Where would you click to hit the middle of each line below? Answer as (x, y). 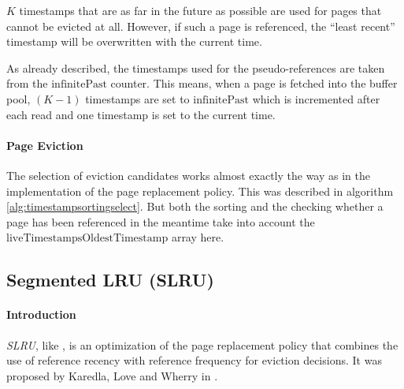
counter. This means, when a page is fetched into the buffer (254, 83)
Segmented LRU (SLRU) (110, 280)
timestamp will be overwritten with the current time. (134, 41)
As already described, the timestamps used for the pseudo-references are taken (196, 67)
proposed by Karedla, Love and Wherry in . (112, 375)
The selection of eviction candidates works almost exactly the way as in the (188, 175)
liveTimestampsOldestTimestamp (87, 239)
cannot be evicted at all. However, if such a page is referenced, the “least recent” (201, 26)
